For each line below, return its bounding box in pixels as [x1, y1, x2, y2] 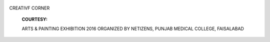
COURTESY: [21, 16, 47, 22]
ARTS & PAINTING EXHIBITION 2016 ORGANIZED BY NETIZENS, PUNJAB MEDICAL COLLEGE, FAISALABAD [21, 25, 244, 31]
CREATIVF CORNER [9, 5, 50, 11]
